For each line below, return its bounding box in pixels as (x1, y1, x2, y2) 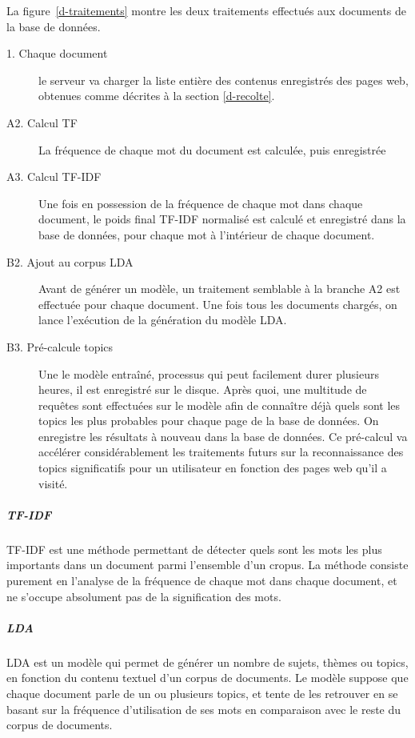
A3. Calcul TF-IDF (6, 168, 102, 185)
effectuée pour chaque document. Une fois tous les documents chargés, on (38, 295, 397, 312)
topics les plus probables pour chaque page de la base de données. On (38, 412, 379, 429)
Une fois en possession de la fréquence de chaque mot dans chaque (38, 195, 363, 211)
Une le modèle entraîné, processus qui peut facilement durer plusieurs (38, 365, 380, 382)
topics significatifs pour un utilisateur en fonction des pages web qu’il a (38, 459, 387, 476)
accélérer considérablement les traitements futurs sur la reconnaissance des (38, 443, 404, 460)
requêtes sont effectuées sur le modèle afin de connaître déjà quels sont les (38, 396, 401, 413)
